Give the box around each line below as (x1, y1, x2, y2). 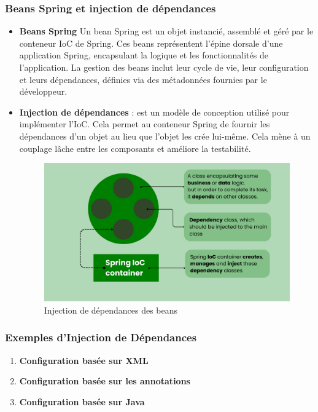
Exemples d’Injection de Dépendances (5, 330, 197, 345)
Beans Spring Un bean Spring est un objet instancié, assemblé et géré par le (19, 25, 314, 38)
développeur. (19, 85, 68, 98)
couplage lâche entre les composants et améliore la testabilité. (19, 141, 251, 154)
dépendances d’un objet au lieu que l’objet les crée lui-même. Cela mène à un (19, 129, 311, 142)
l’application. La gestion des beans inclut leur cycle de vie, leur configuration (19, 61, 309, 73)
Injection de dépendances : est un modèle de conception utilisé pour (19, 105, 290, 118)
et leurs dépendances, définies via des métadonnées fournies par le (19, 73, 267, 85)
